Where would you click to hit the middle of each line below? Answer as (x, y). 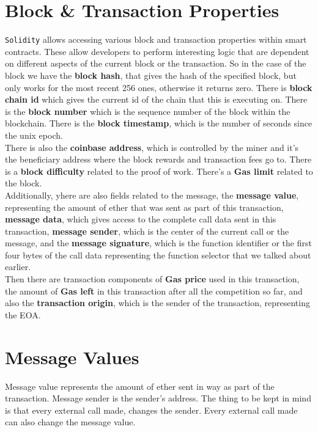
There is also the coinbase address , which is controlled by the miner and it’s (152, 147)
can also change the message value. (70, 422)
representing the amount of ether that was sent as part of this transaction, (144, 207)
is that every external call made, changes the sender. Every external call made (151, 410)
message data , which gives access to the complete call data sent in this (141, 219)
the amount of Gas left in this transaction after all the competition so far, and (154, 291)
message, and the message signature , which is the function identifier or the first (158, 243)
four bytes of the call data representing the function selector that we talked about (158, 254)
